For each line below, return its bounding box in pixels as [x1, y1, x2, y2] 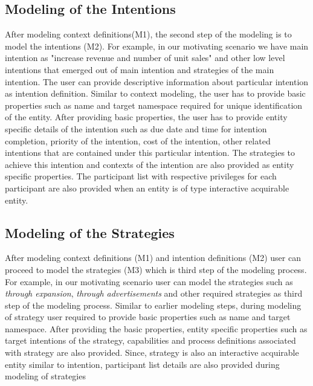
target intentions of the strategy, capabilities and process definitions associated [5, 334, 296, 347]
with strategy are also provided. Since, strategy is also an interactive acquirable [5, 346, 299, 359]
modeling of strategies [5, 370, 86, 382]
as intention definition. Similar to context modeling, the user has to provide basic [5, 87, 306, 100]
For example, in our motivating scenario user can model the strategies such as [5, 275, 293, 288]
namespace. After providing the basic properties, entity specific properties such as [5, 322, 308, 335]
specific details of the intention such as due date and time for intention [5, 122, 267, 135]
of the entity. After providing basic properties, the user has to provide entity [5, 111, 288, 123]
